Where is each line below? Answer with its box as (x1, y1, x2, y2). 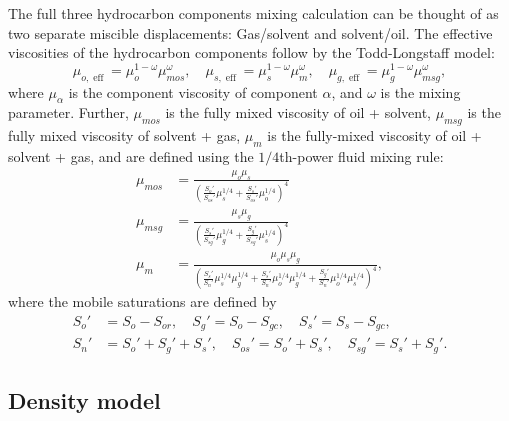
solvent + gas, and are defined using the (8, 146, 254, 167)
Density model (8, 385, 161, 416)
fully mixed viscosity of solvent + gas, (8, 125, 241, 146)
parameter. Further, (8, 102, 129, 123)
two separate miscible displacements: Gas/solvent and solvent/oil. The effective (8, 22, 493, 43)
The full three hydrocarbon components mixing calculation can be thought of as (8, 3, 499, 23)
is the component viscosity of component (68, 81, 318, 102)
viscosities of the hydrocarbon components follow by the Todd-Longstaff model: (8, 42, 495, 63)
